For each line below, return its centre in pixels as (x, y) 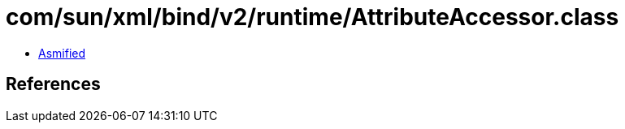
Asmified (62, 53)
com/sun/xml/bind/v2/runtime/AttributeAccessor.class (312, 17)
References (53, 84)
